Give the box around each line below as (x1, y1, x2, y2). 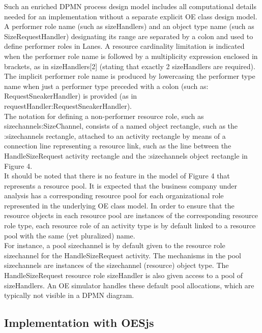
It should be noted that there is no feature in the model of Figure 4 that (4, 170, 230, 181)
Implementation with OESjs (4, 315, 154, 330)
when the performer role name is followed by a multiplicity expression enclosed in (4, 50, 258, 61)
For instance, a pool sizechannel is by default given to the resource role (4, 240, 225, 251)
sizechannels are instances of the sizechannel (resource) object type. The (4, 260, 229, 270)
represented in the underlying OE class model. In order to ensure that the (4, 200, 235, 210)
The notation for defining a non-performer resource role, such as (4, 110, 204, 121)
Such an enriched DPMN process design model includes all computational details (4, 1, 256, 11)
